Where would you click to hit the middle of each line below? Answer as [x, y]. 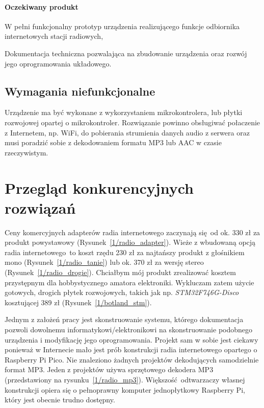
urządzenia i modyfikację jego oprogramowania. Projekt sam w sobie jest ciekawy [131, 339]
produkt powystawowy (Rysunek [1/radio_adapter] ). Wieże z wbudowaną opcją [130, 242]
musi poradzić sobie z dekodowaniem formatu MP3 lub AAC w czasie [113, 142]
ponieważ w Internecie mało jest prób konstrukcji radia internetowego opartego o [131, 349]
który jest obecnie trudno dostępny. [60, 400]
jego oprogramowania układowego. [58, 63]
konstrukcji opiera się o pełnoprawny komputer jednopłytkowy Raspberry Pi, [125, 389]
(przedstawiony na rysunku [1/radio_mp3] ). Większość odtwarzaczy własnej [125, 379]
